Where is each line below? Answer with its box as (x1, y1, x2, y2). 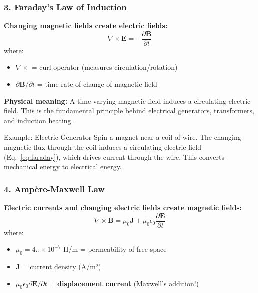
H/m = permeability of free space (63, 244, 167, 254)
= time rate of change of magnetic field (37, 79, 157, 89)
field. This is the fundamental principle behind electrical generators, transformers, (4, 105, 254, 116)
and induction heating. (4, 115, 73, 125)
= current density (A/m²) (22, 261, 101, 272)
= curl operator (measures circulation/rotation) (31, 62, 178, 72)
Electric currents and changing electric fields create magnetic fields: (4, 202, 242, 213)
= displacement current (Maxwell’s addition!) (49, 278, 199, 288)
